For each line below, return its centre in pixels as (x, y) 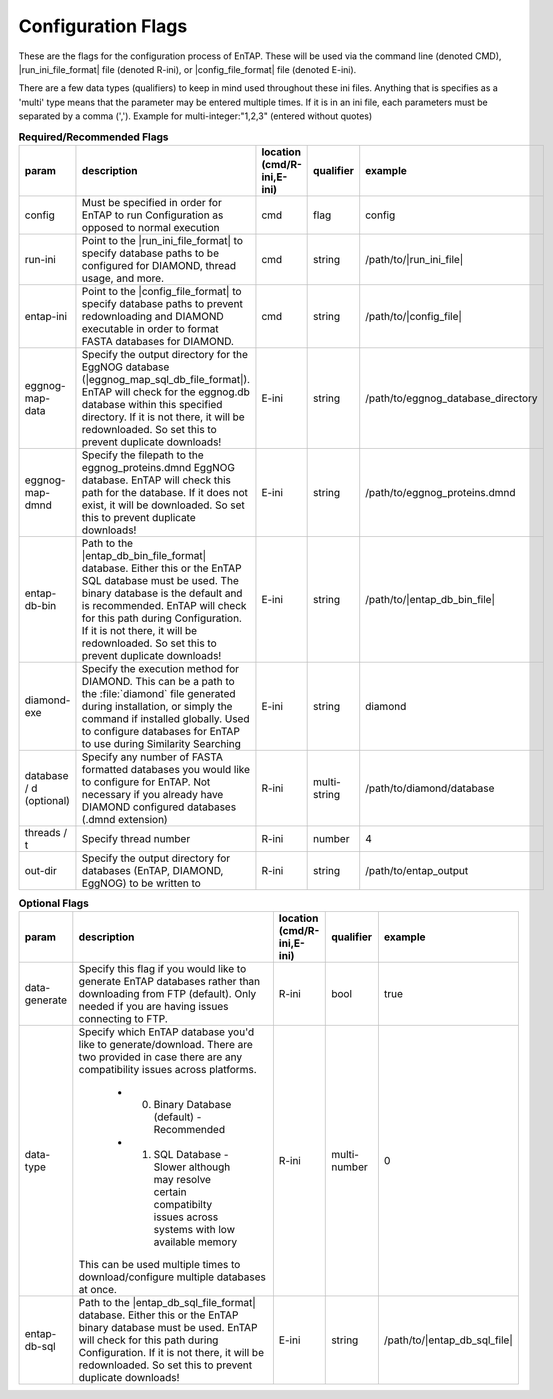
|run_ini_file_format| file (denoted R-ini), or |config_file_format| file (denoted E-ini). (187, 69)
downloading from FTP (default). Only (167, 994)
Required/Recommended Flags (93, 137)
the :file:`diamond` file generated (158, 693)
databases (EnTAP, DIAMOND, (152, 870)
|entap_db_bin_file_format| (144, 555)
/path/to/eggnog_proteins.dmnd (440, 492)
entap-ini (46, 316)
